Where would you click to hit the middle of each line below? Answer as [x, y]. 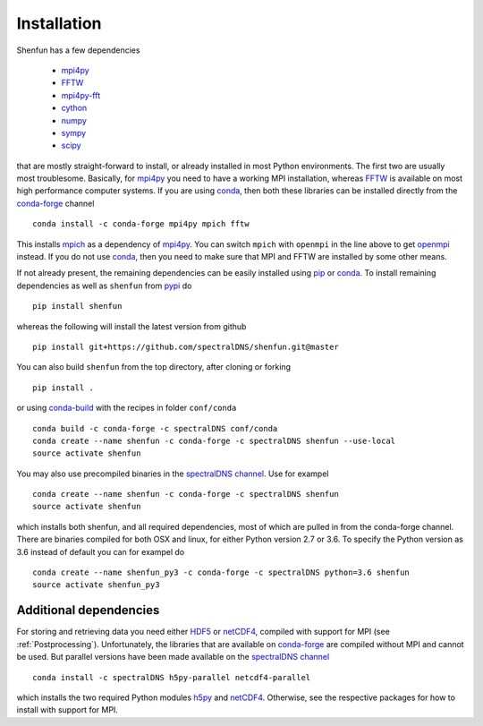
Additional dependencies [88, 610]
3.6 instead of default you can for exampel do [101, 551]
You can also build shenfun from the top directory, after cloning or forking [153, 367]
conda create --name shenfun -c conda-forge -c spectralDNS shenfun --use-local [214, 440]
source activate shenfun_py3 [96, 585]
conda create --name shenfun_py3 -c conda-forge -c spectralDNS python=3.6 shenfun [221, 572]
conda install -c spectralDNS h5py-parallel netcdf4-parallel [172, 677]
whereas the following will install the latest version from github [131, 326]
